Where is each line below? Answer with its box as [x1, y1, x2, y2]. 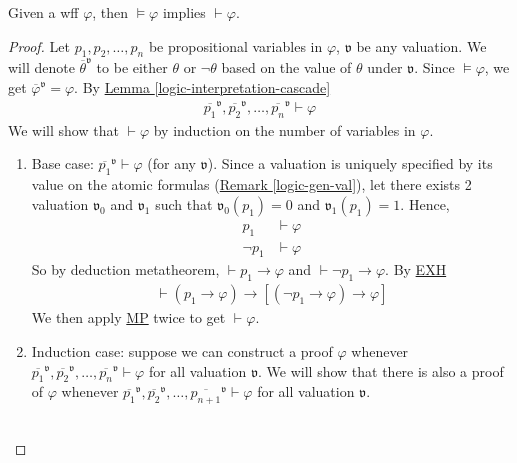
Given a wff [8, 2, 79, 22]
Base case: [31, 153, 94, 174]
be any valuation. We [356, 35, 487, 56]
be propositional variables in [148, 35, 323, 56]
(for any [147, 153, 196, 174]
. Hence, [400, 193, 450, 214]
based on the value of [221, 57, 352, 78]
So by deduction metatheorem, [31, 259, 220, 280]
